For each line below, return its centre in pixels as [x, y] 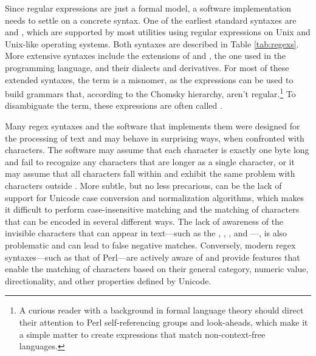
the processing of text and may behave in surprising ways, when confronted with [155, 138]
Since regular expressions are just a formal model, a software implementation [148, 8]
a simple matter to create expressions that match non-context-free [142, 334]
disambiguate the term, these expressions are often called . [114, 105]
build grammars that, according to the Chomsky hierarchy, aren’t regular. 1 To [150, 93]
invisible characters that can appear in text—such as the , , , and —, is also [146, 233]
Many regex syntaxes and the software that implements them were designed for [153, 126]
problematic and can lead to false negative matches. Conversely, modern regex [150, 245]
